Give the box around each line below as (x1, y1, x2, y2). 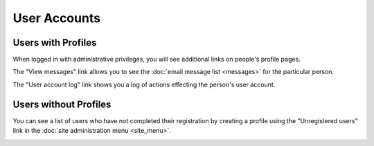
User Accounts (12, 10, 100, 26)
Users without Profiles (12, 98, 112, 110)
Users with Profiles (12, 37, 97, 48)
